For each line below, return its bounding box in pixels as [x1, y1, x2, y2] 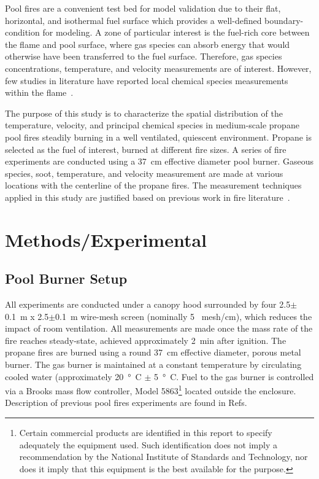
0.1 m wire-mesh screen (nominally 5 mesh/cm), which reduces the [55, 310, 312, 322]
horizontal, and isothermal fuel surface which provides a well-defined [5, 14, 262, 26]
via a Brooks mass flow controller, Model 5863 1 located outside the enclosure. [5, 383, 296, 397]
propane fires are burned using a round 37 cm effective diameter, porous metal [5, 346, 301, 359]
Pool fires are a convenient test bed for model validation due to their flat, [5, 2, 281, 14]
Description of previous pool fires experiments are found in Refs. [5, 396, 247, 409]
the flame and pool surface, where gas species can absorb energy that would [5, 37, 290, 50]
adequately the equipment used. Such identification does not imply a [19, 438, 277, 451]
